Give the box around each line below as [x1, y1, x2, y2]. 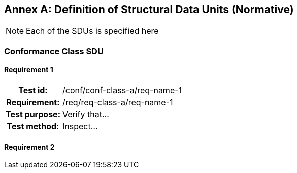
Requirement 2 [4, 142, 55, 151]
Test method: [7, 121, 59, 132]
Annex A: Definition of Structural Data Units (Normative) [4, 3, 294, 16]
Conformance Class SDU [4, 46, 104, 56]
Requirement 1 [4, 65, 53, 74]
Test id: [18, 85, 48, 96]
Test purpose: [6, 109, 60, 120]
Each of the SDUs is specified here [26, 26, 159, 36]
